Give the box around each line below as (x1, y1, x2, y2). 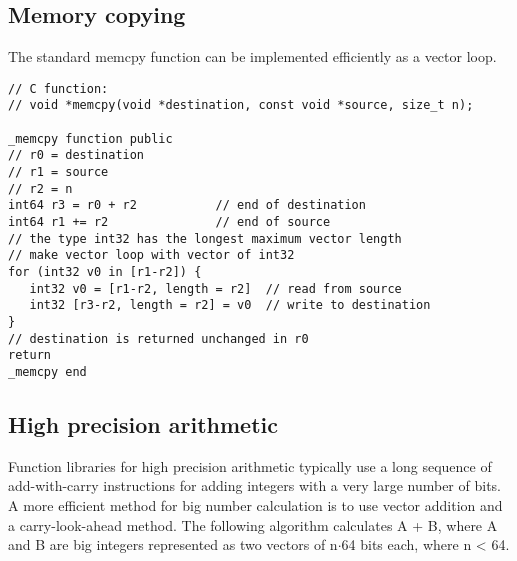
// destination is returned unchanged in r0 (8, 331, 309, 346)
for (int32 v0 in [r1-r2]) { (8, 265, 202, 280)
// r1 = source (8, 165, 109, 180)
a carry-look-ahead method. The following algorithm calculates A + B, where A (8, 514, 498, 535)
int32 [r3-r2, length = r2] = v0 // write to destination (29, 298, 431, 313)
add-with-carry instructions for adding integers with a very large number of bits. (8, 475, 501, 496)
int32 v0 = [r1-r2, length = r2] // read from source (29, 281, 402, 296)
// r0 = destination (8, 148, 145, 163)
